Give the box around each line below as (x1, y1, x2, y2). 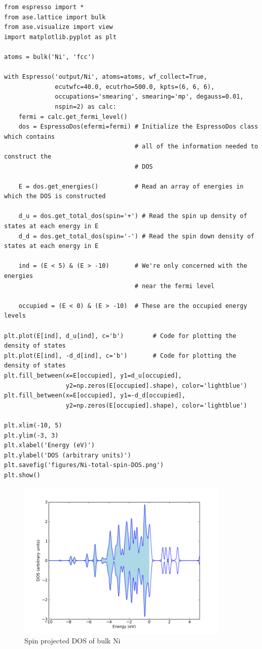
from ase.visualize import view (4, 23, 113, 31)
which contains (4, 133, 55, 140)
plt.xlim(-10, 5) (4, 421, 62, 429)
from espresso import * (4, 4, 84, 11)
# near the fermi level (134, 282, 215, 290)
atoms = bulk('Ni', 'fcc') (4, 53, 95, 60)
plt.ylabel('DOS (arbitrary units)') (4, 451, 131, 459)
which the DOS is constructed (4, 193, 106, 200)
